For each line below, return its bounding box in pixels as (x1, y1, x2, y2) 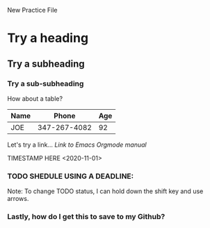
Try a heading (7, 31, 89, 46)
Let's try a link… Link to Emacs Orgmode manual (7, 140, 147, 149)
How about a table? (7, 94, 63, 103)
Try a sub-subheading (7, 79, 84, 88)
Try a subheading (7, 58, 85, 70)
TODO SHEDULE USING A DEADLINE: (7, 171, 134, 181)
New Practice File (7, 6, 58, 14)
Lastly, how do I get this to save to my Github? (7, 212, 165, 222)
